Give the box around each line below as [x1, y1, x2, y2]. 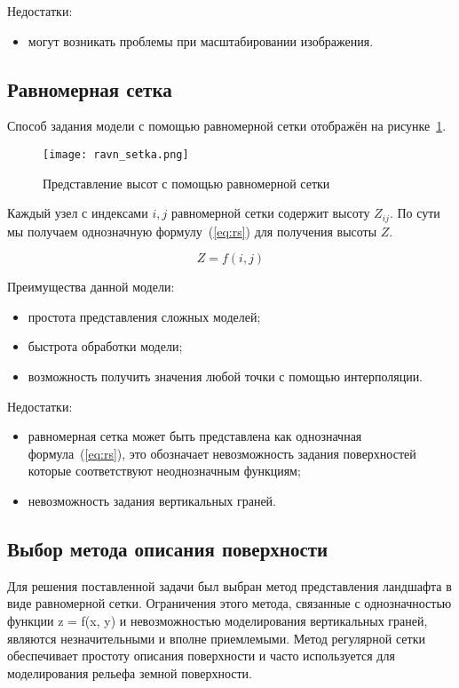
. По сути [389, 204, 440, 222]
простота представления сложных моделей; [28, 307, 261, 325]
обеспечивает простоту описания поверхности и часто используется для [7, 646, 395, 665]
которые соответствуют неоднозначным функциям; [28, 461, 301, 480]
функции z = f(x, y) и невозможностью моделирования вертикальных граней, [7, 612, 428, 630]
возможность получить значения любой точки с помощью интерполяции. [28, 367, 423, 386]
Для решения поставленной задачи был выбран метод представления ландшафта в [7, 576, 452, 595]
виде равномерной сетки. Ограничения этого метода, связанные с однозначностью [7, 594, 452, 612]
